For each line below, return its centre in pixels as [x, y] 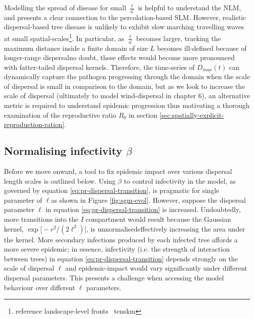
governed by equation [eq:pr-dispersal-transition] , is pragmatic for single [112, 190]
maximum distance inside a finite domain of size [76, 48]
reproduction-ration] [34, 124]
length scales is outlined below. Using [60, 181]
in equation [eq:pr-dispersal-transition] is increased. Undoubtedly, [143, 209]
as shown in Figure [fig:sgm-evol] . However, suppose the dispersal [148, 200]
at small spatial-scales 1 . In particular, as [64, 37]
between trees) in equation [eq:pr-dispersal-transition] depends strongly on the [121, 258]
